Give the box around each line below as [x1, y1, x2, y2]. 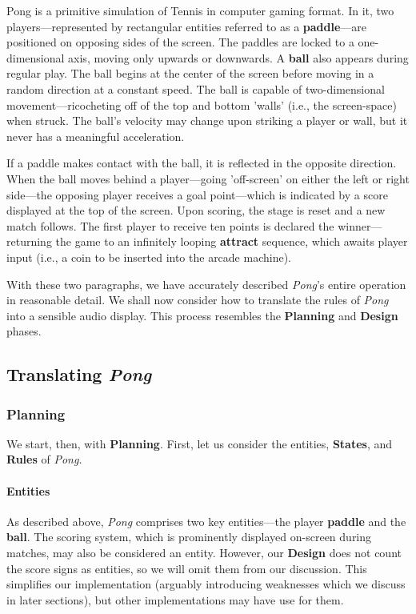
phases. [6, 323, 42, 339]
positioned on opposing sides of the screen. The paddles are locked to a [6, 34, 354, 50]
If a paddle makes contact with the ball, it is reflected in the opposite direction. [6, 155, 397, 171]
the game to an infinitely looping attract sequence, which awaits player [55, 233, 408, 250]
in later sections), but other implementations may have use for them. [6, 591, 344, 608]
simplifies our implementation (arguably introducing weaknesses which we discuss [6, 576, 406, 592]
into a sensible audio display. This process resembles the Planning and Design [6, 307, 398, 323]
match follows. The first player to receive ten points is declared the [6, 217, 334, 234]
